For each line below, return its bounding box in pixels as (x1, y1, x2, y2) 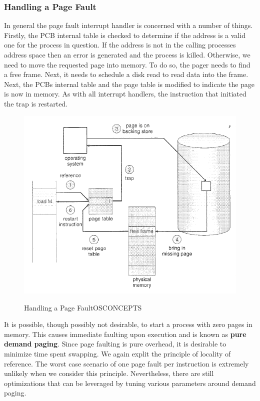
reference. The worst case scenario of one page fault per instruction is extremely (4, 358, 249, 368)
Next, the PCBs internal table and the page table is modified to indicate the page (4, 78, 255, 89)
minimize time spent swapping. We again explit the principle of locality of (4, 348, 231, 359)
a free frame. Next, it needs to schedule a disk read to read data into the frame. (4, 69, 248, 79)
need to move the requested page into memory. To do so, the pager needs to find (4, 59, 250, 69)
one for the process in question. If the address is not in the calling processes (4, 39, 236, 50)
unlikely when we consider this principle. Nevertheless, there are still (4, 368, 214, 378)
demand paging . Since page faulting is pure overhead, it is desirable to (4, 338, 226, 349)
